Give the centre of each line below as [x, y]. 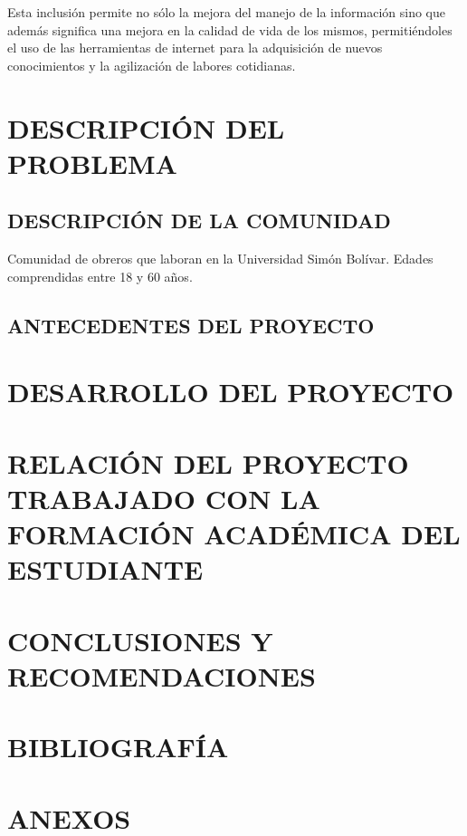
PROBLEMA [92, 163]
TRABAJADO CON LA [164, 498]
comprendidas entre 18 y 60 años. [100, 276]
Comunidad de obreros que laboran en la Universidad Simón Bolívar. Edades [220, 259]
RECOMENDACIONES [162, 675]
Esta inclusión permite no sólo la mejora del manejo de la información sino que [227, 12]
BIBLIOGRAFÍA [118, 747]
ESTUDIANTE [105, 569]
